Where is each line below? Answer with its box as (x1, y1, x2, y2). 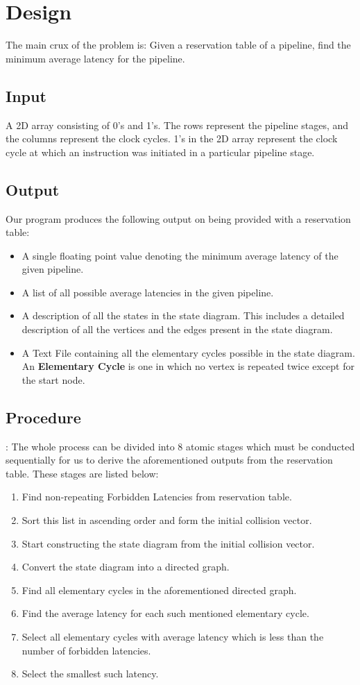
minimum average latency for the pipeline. (6, 51, 185, 65)
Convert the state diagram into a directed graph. (22, 559, 230, 574)
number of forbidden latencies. (22, 643, 151, 657)
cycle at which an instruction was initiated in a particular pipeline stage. (6, 144, 315, 159)
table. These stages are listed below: (6, 466, 159, 480)
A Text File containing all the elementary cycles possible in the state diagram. (22, 345, 355, 360)
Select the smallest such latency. (22, 666, 159, 681)
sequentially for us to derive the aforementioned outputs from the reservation (6, 453, 333, 467)
